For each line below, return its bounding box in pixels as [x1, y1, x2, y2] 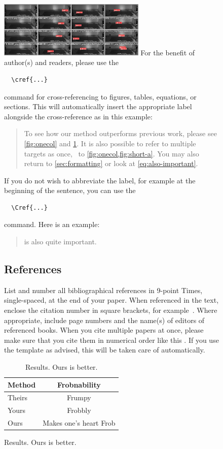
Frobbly [67, 405, 91, 415]
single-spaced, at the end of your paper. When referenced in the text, [4, 295, 219, 305]
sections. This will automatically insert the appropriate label [4, 101, 192, 112]
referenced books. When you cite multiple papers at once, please [4, 325, 204, 335]
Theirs [8, 392, 28, 403]
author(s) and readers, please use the [4, 57, 119, 68]
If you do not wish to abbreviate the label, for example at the [4, 175, 196, 185]
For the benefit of [140, 47, 195, 57]
